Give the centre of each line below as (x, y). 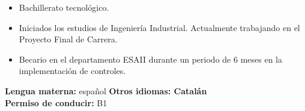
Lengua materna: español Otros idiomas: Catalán (106, 90)
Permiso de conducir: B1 (56, 102)
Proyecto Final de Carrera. (68, 39)
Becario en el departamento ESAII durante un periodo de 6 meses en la (150, 59)
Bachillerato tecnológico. (64, 7)
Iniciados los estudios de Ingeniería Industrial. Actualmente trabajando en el (159, 27)
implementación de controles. (72, 71)
